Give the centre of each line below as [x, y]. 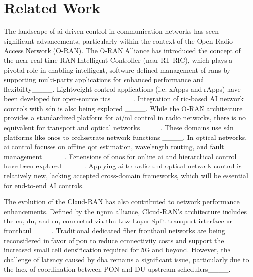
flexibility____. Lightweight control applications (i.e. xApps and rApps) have [122, 89]
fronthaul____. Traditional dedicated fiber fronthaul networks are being [114, 230]
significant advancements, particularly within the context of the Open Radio [119, 41]
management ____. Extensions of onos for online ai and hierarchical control [120, 156]
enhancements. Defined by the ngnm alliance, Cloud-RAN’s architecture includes [125, 211]
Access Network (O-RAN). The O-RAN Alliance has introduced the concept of [122, 50]
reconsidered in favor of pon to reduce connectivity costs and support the [114, 240]
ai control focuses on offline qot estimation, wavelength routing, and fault [114, 147]
